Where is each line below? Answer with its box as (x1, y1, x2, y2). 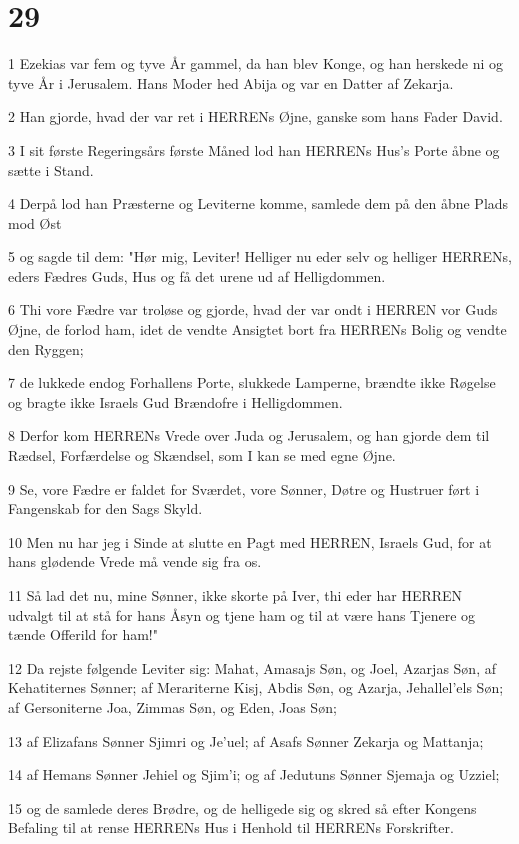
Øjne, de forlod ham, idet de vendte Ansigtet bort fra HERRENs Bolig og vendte (8, 319, 507, 340)
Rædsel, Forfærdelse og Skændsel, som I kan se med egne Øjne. (8, 445, 396, 466)
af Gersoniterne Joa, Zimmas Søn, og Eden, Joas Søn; (8, 696, 337, 717)
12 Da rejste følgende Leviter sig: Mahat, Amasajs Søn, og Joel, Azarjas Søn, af (8, 657, 496, 678)
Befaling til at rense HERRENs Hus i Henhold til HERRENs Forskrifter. (8, 817, 454, 838)
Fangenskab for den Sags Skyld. (8, 498, 203, 519)
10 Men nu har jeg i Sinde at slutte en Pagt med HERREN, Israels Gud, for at (8, 531, 492, 552)
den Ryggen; (8, 338, 84, 359)
